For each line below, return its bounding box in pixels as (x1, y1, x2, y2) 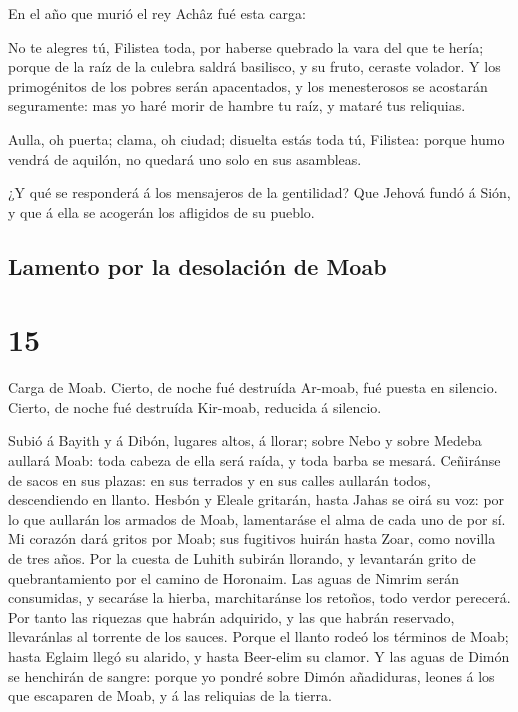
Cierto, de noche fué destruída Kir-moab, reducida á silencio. (8, 396, 382, 417)
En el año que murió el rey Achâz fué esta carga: (8, 3, 306, 23)
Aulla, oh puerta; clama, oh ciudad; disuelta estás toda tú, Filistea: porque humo (8, 128, 505, 149)
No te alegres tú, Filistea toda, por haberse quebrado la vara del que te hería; (8, 36, 484, 57)
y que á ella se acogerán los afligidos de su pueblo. (8, 201, 315, 222)
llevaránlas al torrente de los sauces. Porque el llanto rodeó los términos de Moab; (8, 626, 509, 647)
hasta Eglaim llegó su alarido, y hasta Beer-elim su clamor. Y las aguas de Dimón (8, 645, 510, 666)
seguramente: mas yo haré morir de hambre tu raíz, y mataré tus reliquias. (8, 95, 466, 116)
